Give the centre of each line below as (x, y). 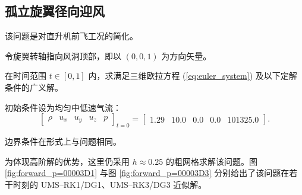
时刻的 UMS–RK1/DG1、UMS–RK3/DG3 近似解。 (110, 184)
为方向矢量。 (186, 55)
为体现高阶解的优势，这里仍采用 (67, 161)
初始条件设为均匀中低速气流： (63, 107)
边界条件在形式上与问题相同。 (63, 141)
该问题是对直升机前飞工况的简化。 (71, 36)
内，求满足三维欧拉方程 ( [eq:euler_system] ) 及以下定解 (193, 76)
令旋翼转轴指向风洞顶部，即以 (63, 55)
